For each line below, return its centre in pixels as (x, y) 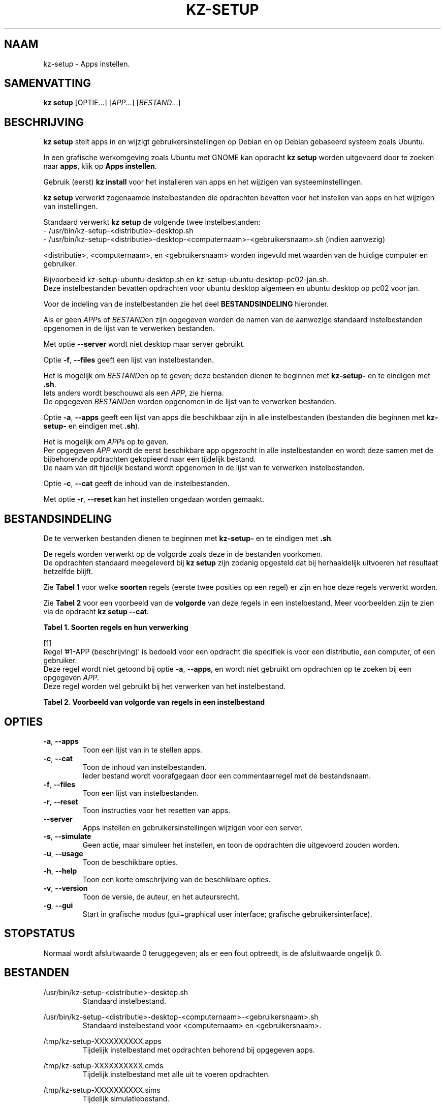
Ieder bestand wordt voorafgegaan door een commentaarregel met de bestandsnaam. (227, 775)
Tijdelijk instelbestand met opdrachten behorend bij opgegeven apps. (199, 1050)
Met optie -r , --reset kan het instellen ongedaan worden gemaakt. (154, 499)
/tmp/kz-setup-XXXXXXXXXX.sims (102, 1090)
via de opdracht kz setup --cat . (96, 612)
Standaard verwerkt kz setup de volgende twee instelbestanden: (152, 222)
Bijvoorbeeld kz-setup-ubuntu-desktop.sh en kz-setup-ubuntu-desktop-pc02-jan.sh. (186, 280)
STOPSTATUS (40, 934)
